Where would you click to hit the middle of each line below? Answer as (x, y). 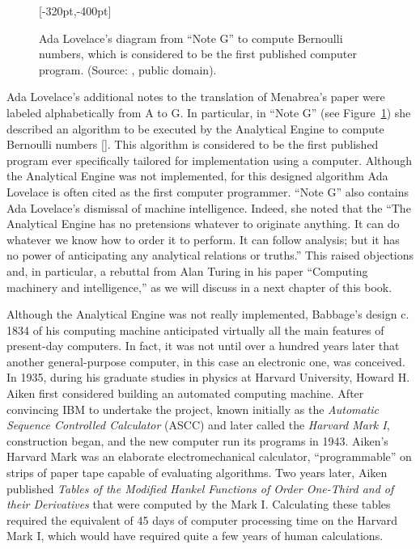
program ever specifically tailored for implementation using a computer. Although (209, 160)
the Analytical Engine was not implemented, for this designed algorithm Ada (197, 176)
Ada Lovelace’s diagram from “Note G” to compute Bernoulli (191, 38)
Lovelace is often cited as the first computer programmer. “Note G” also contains (208, 191)
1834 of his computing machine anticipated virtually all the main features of (195, 329)
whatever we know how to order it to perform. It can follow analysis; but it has (203, 239)
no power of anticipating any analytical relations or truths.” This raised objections (210, 255)
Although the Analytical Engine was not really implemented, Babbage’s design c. (208, 314)
